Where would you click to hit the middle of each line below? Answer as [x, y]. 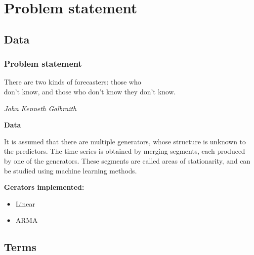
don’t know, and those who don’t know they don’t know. [90, 91]
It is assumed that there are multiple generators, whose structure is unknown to [125, 141]
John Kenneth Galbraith [40, 108]
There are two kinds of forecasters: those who [73, 82]
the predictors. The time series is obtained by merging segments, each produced [125, 151]
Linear [25, 203]
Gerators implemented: [44, 187]
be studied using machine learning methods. [71, 170]
